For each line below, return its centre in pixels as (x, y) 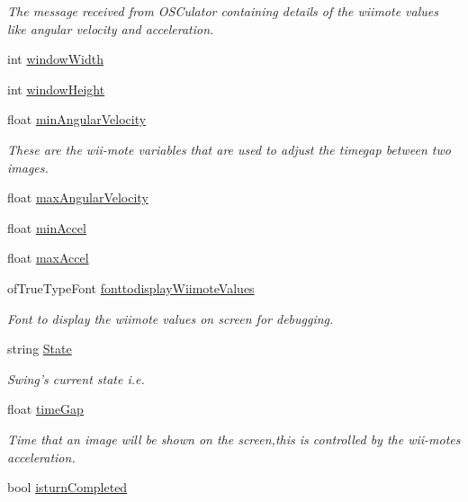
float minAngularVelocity (77, 119)
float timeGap (45, 409)
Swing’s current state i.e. (76, 378)
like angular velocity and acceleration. (111, 28)
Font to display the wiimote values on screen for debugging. (171, 318)
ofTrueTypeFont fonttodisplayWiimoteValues (131, 287)
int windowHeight (56, 89)
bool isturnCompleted (67, 487)
